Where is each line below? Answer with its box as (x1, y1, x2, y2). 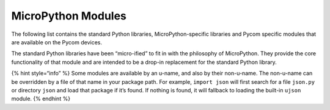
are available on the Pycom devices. (11, 38, 103, 46)
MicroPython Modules (11, 9, 127, 22)
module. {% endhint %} (11, 95, 70, 103)
